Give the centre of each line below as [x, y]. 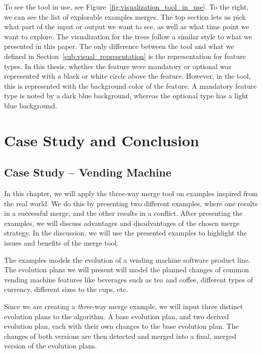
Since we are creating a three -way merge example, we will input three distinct [124, 306]
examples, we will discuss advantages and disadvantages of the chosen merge [122, 223]
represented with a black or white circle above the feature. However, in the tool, [127, 76]
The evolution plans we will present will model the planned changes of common [126, 270]
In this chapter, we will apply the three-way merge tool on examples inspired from [131, 193]
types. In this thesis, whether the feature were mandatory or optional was [118, 66]
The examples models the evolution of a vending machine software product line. [127, 259]
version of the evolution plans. [51, 346]
